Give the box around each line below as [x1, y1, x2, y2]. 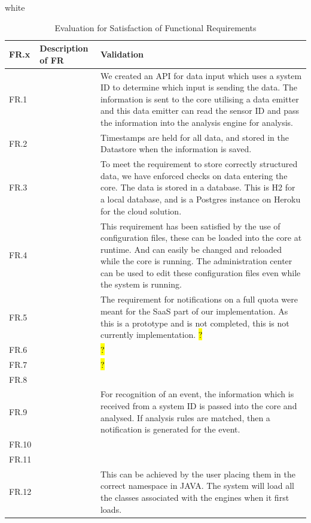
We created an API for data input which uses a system [100, 69, 302, 81]
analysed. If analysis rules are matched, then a [100, 411, 270, 424]
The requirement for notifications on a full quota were [100, 293, 298, 306]
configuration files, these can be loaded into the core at [100, 231, 302, 244]
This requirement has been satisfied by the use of [100, 219, 280, 232]
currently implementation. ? [100, 328, 203, 341]
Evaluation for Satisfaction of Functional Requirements [54, 21, 257, 34]
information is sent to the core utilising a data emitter [100, 92, 299, 105]
